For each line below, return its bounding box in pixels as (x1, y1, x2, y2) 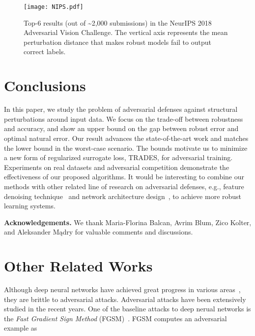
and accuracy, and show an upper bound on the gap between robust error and (4, 123, 239, 134)
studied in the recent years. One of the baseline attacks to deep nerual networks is (4, 303, 251, 314)
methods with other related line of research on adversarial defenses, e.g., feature (4, 181, 244, 191)
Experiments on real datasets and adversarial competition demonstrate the (4, 162, 229, 172)
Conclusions (4, 75, 86, 96)
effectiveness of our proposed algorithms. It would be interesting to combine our (4, 171, 245, 182)
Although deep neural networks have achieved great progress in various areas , (4, 284, 241, 294)
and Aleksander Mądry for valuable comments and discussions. (4, 227, 193, 237)
